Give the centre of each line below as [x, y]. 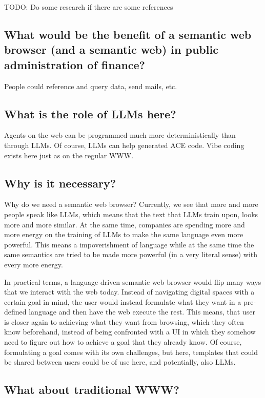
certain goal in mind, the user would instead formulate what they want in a [123, 301]
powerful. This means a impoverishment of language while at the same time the [129, 244]
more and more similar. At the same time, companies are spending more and [125, 224]
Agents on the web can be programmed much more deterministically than [120, 135]
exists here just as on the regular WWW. [69, 155]
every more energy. [34, 264]
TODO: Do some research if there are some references [89, 7]
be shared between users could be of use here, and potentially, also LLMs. [120, 362]
